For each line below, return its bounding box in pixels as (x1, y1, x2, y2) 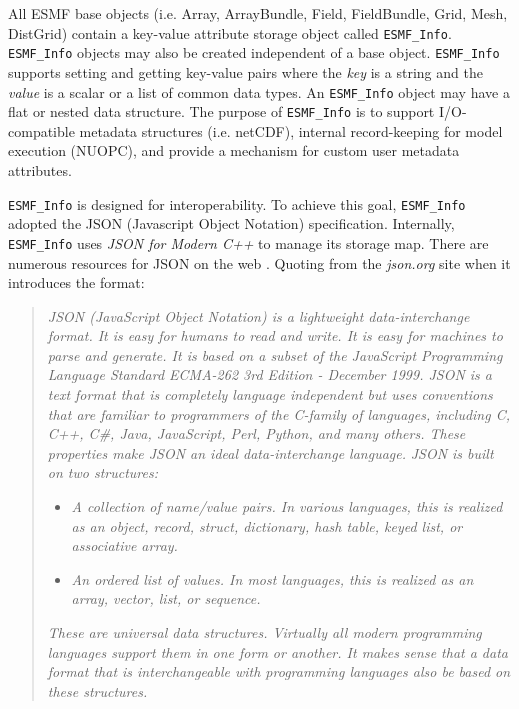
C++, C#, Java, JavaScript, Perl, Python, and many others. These (47, 423, 466, 444)
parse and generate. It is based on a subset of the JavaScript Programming (47, 344, 503, 365)
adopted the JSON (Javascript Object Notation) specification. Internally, (8, 213, 455, 234)
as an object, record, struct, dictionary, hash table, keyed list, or (71, 515, 463, 536)
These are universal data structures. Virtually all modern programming (47, 622, 482, 642)
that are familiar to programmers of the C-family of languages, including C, (47, 403, 511, 424)
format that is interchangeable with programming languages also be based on (47, 661, 511, 682)
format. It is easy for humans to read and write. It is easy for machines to (47, 325, 503, 346)
